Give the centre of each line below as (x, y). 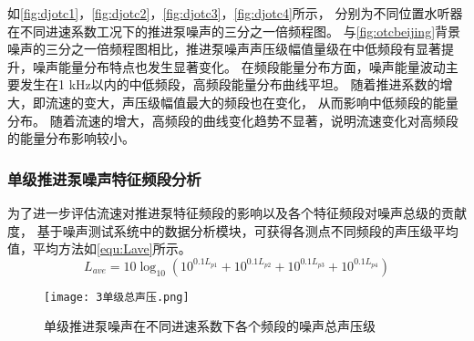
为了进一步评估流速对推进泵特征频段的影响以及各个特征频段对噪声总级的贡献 (237, 212)
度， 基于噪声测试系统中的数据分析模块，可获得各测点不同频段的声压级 (220, 230)
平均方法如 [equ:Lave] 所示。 (112, 248)
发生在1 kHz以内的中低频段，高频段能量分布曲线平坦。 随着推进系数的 (230, 84)
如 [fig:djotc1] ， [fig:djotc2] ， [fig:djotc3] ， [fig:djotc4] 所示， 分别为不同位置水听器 (235, 13)
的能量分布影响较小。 (71, 138)
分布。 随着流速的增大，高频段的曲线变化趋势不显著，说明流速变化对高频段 (233, 120)
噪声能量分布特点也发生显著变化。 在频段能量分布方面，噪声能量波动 (239, 66)
